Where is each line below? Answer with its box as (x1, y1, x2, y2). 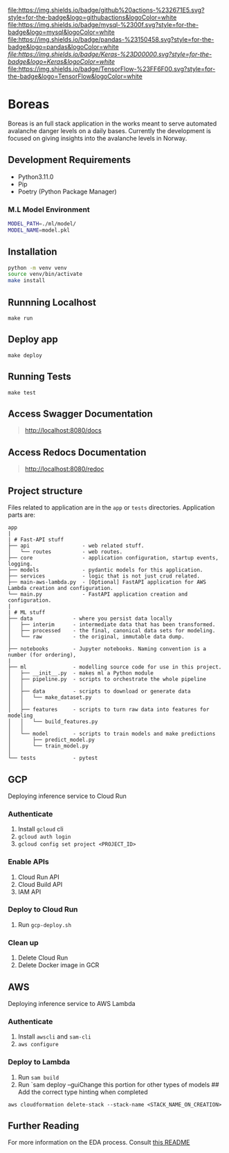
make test (8, 389, 37, 396)
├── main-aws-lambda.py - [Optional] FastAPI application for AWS (8, 579, 207, 586)
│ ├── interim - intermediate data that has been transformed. (8, 621, 216, 628)
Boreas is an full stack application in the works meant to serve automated (8, 119, 217, 128)
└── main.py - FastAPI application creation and (8, 591, 188, 598)
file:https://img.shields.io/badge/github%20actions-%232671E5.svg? (8, 6, 205, 14)
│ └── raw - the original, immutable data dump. (8, 634, 185, 641)
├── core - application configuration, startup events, (8, 555, 219, 562)
